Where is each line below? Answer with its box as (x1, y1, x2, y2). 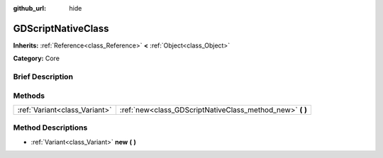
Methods (13, 91, 45, 101)
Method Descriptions (13, 123, 88, 132)
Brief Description (13, 72, 74, 81)
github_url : (13, 4, 46, 12)
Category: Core (13, 54, 60, 63)
